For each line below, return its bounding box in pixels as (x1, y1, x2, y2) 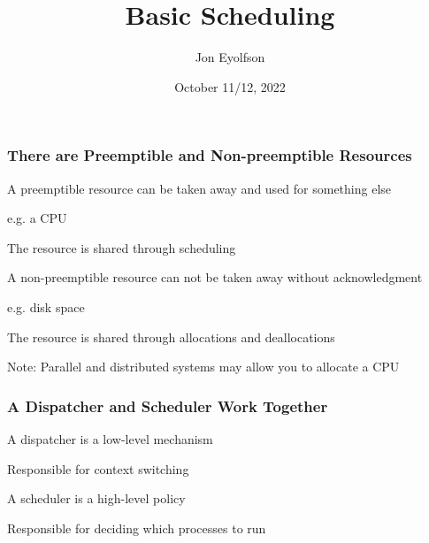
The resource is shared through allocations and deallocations (7, 327, 335, 346)
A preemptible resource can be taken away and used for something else (7, 179, 392, 197)
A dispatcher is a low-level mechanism (7, 429, 213, 447)
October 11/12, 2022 (174, 77, 286, 96)
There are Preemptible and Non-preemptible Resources (7, 144, 412, 166)
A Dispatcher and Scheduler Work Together (7, 394, 328, 417)
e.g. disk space (7, 297, 85, 316)
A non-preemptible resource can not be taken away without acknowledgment (7, 268, 423, 287)
